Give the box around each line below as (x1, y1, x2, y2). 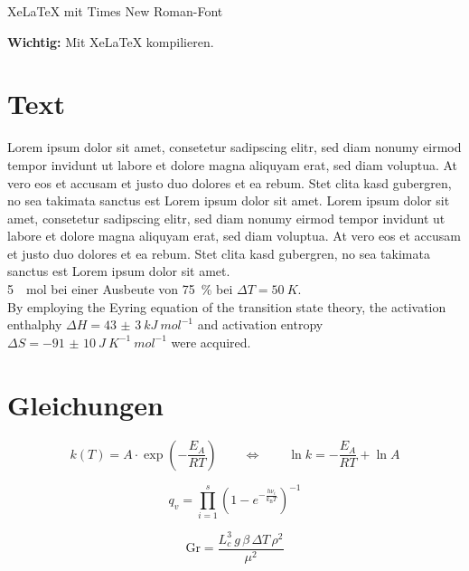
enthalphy (7, 315, 62, 334)
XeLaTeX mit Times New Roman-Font (7, 2, 223, 20)
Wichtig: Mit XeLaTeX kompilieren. (7, 32, 214, 51)
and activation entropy (197, 315, 324, 334)
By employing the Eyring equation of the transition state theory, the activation (7, 297, 446, 316)
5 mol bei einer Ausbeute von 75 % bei (7, 280, 233, 299)
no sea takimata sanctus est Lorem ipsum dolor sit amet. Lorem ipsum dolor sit (7, 191, 450, 210)
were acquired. (171, 332, 251, 351)
